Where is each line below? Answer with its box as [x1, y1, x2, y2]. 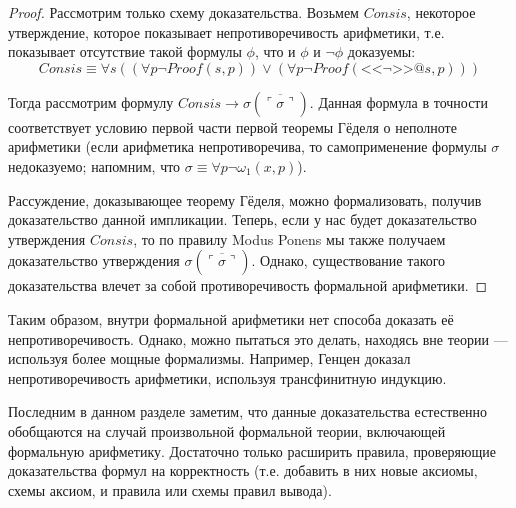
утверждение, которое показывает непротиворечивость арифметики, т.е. [8, 21, 445, 42]
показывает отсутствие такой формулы [8, 41, 242, 62]
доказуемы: [347, 41, 416, 62]
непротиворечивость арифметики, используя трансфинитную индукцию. [8, 367, 447, 388]
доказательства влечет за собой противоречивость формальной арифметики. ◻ [8, 275, 488, 296]
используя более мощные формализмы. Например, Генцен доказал [8, 348, 411, 369]
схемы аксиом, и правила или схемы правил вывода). [8, 479, 332, 500]
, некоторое [406, 2, 476, 22]
